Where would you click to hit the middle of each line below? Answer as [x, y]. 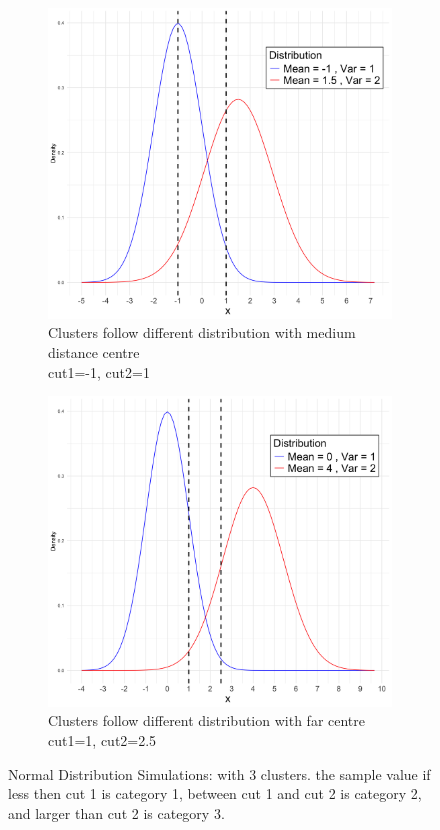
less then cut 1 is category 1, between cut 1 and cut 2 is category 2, [215, 793]
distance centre [94, 351]
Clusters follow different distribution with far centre [207, 720]
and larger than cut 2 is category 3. [116, 812]
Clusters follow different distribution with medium [202, 332]
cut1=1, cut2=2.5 [102, 740]
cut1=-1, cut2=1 [99, 371]
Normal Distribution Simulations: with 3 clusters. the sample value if [219, 773]
